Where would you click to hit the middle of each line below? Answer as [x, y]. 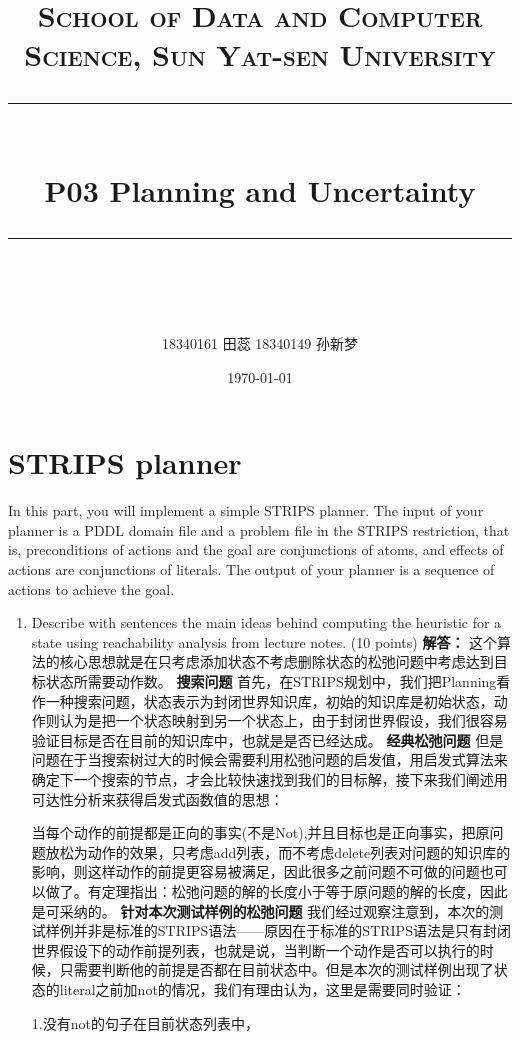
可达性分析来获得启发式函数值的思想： [157, 798]
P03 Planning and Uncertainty [260, 189]
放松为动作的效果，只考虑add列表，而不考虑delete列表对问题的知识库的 [278, 851]
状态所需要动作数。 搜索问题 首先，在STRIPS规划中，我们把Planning [271, 681]
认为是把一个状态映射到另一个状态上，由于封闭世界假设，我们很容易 [283, 720]
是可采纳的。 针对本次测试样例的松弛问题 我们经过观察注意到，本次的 [260, 910]
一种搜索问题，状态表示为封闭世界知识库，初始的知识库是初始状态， [269, 700]
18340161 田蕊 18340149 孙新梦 [260, 343]
